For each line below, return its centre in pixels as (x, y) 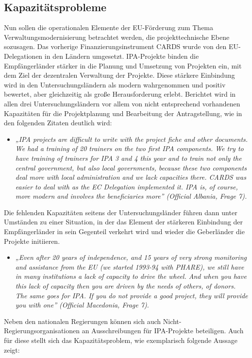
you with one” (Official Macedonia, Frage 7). (82, 305)
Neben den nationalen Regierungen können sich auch (83, 321)
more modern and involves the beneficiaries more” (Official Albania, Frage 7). (131, 196)
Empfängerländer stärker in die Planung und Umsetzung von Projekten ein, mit (123, 65)
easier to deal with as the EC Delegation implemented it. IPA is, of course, (126, 186)
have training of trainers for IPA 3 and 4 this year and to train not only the (128, 158)
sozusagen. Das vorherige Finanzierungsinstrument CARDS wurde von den (115, 46)
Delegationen (23, 56)
